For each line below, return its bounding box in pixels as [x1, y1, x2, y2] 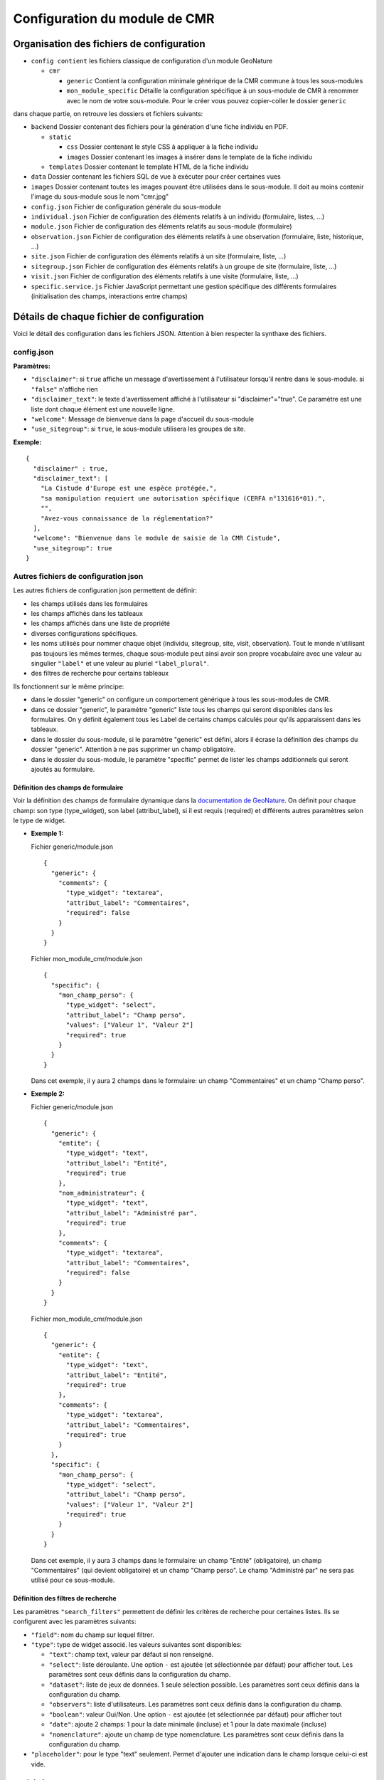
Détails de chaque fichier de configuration [13, 310, 204, 323]
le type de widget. [13, 816, 67, 825]
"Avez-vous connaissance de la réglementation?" [40, 514, 213, 523]
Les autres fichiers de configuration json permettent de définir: [13, 586, 198, 595]
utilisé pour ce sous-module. [31, 1576, 115, 1584]
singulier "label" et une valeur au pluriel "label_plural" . [31, 659, 209, 667]
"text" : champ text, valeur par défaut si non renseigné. [48, 1650, 214, 1659]
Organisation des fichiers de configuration [13, 38, 206, 50]
